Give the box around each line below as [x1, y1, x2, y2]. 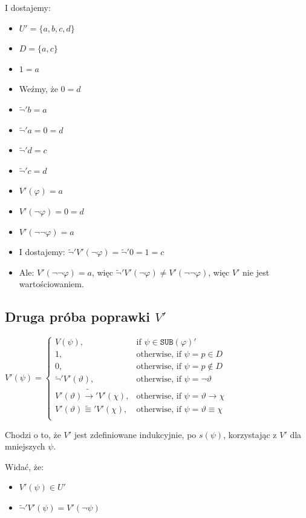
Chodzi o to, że [5, 428, 61, 440]
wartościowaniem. [19, 277, 84, 290]
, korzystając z [223, 428, 277, 440]
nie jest [243, 265, 270, 278]
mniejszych [5, 440, 45, 453]
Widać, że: [5, 460, 44, 473]
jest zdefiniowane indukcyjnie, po [74, 428, 197, 440]
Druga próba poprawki [5, 307, 150, 326]
